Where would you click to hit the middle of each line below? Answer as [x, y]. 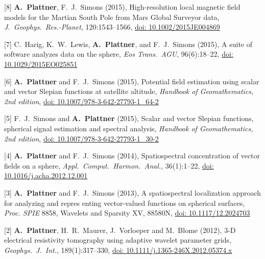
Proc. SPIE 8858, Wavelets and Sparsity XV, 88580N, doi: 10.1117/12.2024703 [127, 213]
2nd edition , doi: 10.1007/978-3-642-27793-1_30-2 [81, 138]
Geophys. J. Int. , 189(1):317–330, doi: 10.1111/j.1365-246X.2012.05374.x [118, 250]
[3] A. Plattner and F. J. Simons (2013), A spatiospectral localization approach [133, 192]
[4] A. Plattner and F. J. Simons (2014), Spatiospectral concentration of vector [132, 156]
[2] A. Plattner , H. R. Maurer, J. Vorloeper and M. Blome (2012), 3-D [120, 230]
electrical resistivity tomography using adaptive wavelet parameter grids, [118, 240]
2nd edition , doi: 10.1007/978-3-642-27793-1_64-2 [81, 101]
